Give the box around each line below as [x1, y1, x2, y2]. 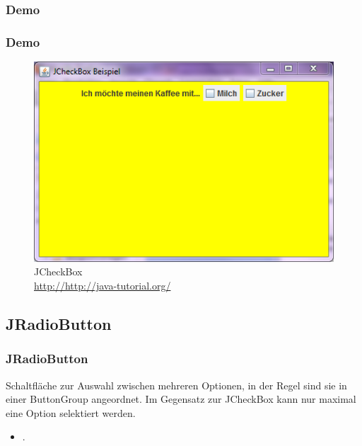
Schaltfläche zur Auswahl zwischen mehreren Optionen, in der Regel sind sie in [6, 377, 347, 392]
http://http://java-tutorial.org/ [34, 278, 171, 292]
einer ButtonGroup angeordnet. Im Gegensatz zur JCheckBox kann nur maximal [6, 391, 356, 406]
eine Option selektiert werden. [6, 405, 136, 420]
